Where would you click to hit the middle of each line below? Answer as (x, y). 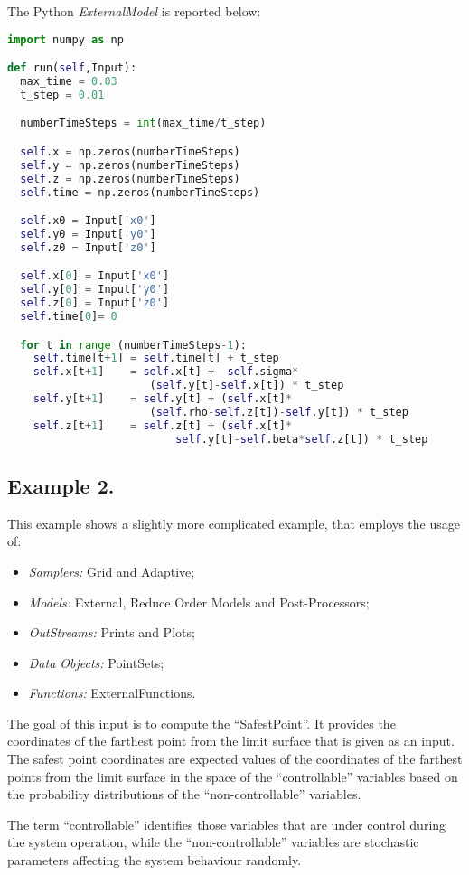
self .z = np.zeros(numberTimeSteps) (130, 179)
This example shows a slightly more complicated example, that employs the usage (234, 523)
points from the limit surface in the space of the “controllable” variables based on (233, 776)
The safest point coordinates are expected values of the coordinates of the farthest (235, 759)
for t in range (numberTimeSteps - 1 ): (133, 345)
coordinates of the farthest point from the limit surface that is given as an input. (231, 741)
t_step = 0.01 (62, 94)
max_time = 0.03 (69, 81)
